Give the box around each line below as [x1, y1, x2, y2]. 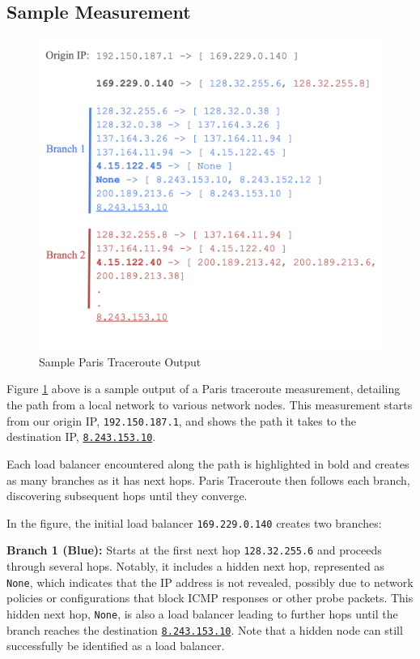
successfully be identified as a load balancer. [6, 637, 225, 654]
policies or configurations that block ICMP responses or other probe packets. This [6, 589, 414, 606]
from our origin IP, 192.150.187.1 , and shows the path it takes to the [6, 412, 356, 429]
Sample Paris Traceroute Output [39, 353, 202, 370]
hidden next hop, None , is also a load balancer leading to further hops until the [6, 605, 398, 622]
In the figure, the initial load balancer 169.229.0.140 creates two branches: [6, 514, 382, 531]
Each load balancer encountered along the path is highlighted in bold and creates [6, 455, 409, 472]
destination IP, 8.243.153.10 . [6, 428, 156, 445]
